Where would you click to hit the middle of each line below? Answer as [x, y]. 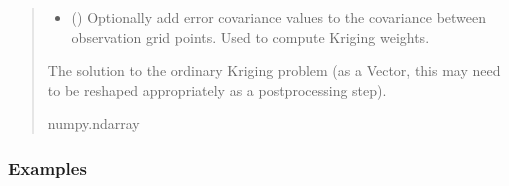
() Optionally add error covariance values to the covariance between [279, 17]
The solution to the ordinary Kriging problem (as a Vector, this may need [274, 70]
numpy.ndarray [93, 123]
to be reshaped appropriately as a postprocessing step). [217, 89]
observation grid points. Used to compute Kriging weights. [250, 36]
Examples [47, 167]
